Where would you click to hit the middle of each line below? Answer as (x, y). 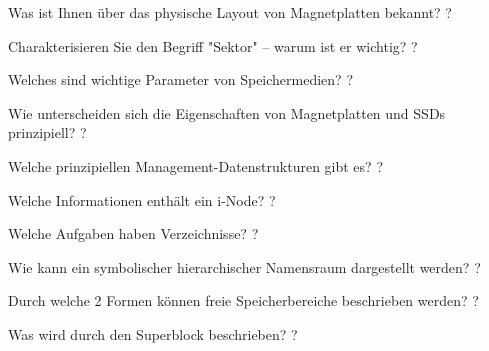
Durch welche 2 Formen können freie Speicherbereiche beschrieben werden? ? (243, 300)
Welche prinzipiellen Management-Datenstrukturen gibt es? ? (195, 165)
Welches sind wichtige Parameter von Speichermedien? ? (180, 79)
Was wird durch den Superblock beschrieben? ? (153, 333)
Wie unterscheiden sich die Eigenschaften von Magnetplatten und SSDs (227, 112)
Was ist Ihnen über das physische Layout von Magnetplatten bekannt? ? (230, 12)
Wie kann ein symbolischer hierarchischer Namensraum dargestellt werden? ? (244, 266)
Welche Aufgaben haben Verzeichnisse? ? (133, 233)
